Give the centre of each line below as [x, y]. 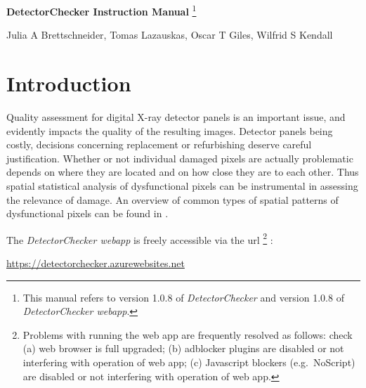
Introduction [69, 83]
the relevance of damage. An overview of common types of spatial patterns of [172, 199]
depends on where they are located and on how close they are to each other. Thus [183, 172]
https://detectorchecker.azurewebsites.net [96, 263]
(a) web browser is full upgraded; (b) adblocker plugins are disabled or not [183, 348]
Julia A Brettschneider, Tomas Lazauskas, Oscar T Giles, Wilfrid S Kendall [170, 35]
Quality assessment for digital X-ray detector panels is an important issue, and [176, 116]
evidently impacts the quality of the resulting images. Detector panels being [170, 130]
